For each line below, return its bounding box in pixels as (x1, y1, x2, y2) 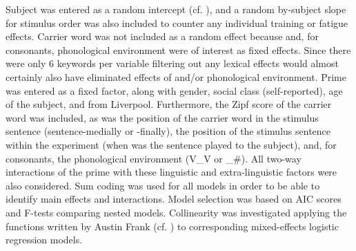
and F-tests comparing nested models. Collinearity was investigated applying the (6, 205, 347, 219)
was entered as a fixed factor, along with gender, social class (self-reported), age (6, 83, 343, 97)
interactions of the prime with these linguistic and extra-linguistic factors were (6, 165, 337, 179)
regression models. (6, 232, 83, 247)
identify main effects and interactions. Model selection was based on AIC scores (6, 192, 342, 206)
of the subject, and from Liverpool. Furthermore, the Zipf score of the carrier (6, 97, 332, 111)
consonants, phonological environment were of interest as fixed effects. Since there (6, 42, 351, 57)
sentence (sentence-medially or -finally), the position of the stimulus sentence (6, 124, 331, 138)
